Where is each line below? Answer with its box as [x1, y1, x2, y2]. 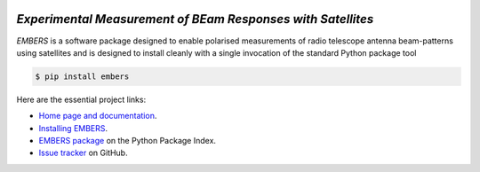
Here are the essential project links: [16, 94, 147, 105]
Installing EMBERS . [38, 122, 108, 133]
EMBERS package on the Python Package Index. [38, 136, 217, 146]
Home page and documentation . [38, 111, 157, 121]
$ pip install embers [35, 71, 130, 82]
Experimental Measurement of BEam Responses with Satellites [16, 12, 374, 27]
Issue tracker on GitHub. [38, 147, 128, 159]
